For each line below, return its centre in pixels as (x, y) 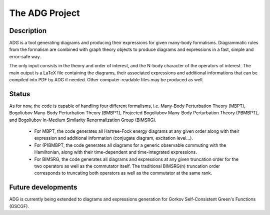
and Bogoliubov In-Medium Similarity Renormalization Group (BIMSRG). (83, 120)
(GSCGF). (19, 206)
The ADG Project (44, 13)
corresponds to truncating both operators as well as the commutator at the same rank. (123, 173)
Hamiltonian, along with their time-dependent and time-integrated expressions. (116, 152)
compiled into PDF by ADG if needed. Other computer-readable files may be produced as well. (106, 80)
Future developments (43, 187)
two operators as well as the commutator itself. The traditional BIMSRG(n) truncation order (127, 166)
